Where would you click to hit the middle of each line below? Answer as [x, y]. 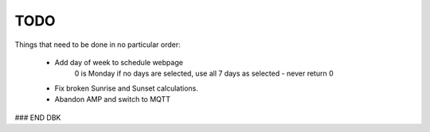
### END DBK [38, 117]
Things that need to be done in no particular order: [98, 45]
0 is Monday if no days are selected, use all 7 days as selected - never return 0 [204, 74]
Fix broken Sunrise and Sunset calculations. [127, 88]
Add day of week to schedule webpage [119, 62]
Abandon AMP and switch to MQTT [113, 99]
